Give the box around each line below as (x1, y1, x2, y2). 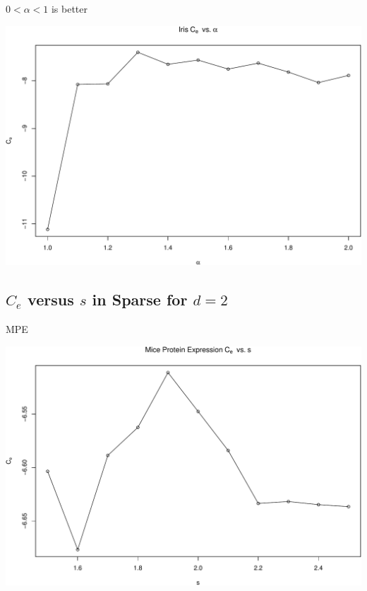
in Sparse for (92, 288, 188, 310)
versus (28, 288, 74, 310)
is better (51, 1, 88, 16)
